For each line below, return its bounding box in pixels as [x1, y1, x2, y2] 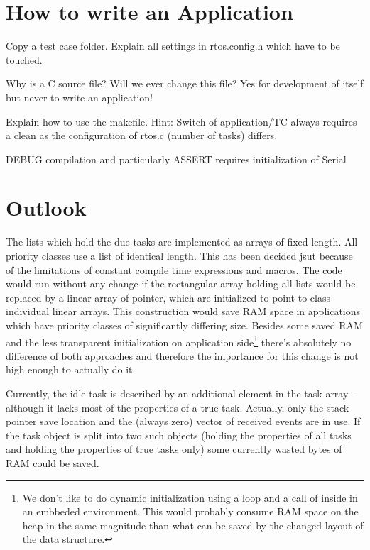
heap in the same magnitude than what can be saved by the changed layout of [22, 517, 364, 532]
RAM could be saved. [6, 455, 99, 470]
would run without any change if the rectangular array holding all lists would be [6, 276, 356, 291]
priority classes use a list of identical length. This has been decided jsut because [6, 248, 353, 263]
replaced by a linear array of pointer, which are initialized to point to [6, 290, 308, 304]
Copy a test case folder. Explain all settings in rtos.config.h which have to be [6, 38, 340, 53]
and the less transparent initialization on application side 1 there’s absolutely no [6, 332, 352, 349]
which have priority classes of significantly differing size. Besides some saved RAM [6, 317, 363, 332]
